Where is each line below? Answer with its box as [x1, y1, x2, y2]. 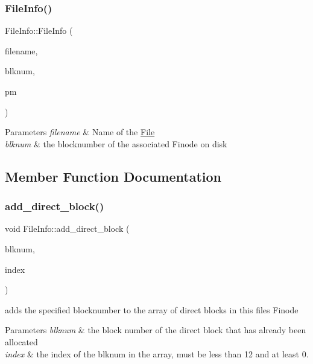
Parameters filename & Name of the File [5, 126, 155, 138]
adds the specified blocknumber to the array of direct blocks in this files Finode [5, 303, 299, 316]
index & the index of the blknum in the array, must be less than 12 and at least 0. [5, 347, 309, 360]
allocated [5, 335, 38, 348]
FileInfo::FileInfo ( [5, 24, 73, 37]
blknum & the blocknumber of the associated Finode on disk [5, 137, 227, 150]
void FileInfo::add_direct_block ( [5, 222, 130, 235]
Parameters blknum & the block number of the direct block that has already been [5, 324, 306, 336]
